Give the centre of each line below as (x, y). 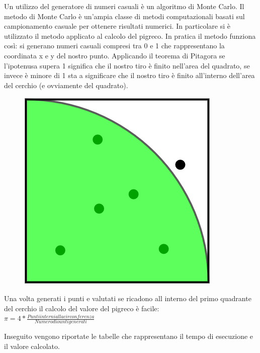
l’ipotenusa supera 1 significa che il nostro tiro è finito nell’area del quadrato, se (127, 65)
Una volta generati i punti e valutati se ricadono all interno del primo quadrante (128, 298)
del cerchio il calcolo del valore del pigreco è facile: (82, 308)
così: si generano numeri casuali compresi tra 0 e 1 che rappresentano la (114, 46)
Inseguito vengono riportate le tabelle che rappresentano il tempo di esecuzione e (129, 336)
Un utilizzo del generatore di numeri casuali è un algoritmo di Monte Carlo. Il (124, 6)
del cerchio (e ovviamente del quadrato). (66, 85)
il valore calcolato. (32, 346)
